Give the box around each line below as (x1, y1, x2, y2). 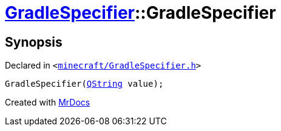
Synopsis (5, 34, 63, 50)
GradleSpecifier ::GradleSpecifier (5, 2, 276, 23)
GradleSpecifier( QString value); (5, 79, 164, 89)
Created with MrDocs (5, 97, 90, 108)
